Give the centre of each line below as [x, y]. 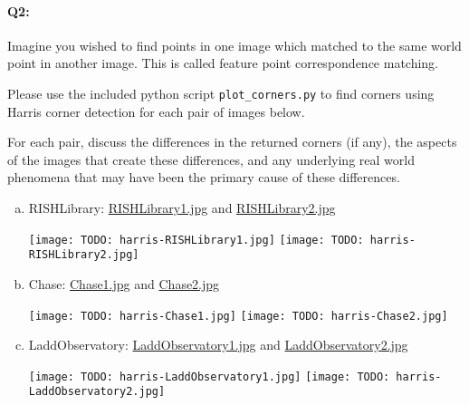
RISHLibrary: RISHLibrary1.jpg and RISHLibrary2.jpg [182, 208]
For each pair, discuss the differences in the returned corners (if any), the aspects [232, 142]
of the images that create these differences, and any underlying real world [211, 159]
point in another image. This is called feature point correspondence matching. [223, 63]
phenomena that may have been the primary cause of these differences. [204, 177]
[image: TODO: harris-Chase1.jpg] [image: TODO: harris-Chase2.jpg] [238, 316]
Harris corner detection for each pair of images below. [156, 111]
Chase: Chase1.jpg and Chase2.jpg [124, 283]
